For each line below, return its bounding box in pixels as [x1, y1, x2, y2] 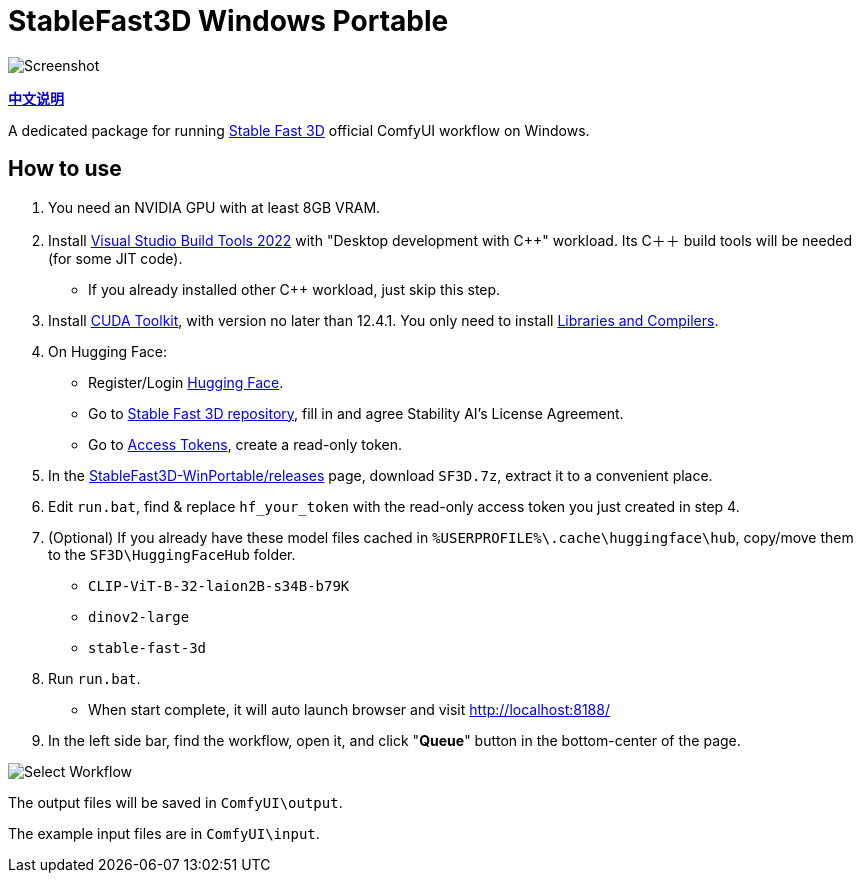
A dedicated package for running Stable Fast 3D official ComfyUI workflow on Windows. [8, 121, 590, 139]
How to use [8, 156, 122, 182]
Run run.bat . [48, 669, 141, 687]
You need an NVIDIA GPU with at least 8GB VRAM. [48, 198, 381, 216]
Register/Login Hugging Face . [88, 373, 284, 391]
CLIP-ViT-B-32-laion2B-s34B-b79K [88, 577, 350, 594]
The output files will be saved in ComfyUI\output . [8, 793, 343, 811]
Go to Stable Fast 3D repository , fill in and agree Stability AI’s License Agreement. [88, 404, 624, 422]
